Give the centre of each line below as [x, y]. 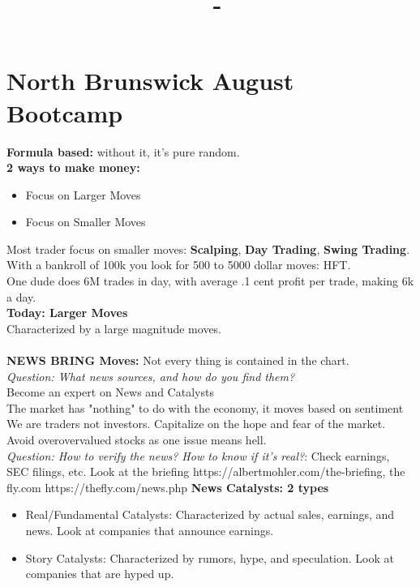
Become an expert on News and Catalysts [110, 392]
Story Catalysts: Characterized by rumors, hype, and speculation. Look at [210, 557]
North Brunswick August [150, 81]
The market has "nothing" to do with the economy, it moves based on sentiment [205, 407]
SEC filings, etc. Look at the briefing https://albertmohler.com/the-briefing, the [206, 471]
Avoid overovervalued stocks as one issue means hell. [137, 439]
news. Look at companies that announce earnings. [150, 530]
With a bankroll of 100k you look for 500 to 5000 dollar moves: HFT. [179, 265]
